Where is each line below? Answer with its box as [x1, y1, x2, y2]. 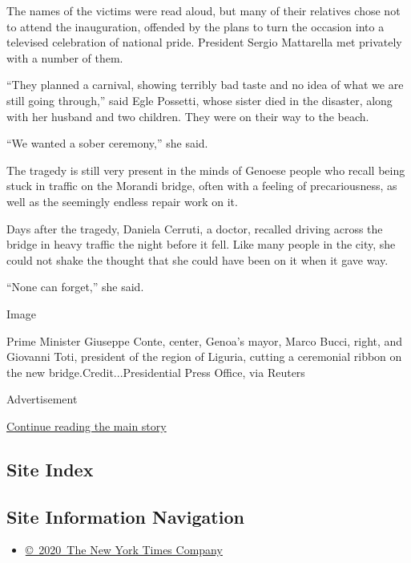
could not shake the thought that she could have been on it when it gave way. [6, 251, 389, 268]
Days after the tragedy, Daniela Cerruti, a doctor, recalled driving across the [6, 220, 383, 237]
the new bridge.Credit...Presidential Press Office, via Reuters [6, 363, 305, 380]
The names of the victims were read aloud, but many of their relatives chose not [6, 2, 401, 18]
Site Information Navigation [6, 504, 244, 529]
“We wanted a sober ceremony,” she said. [6, 135, 208, 152]
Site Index [6, 456, 94, 481]
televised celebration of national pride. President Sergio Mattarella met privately [6, 34, 402, 51]
